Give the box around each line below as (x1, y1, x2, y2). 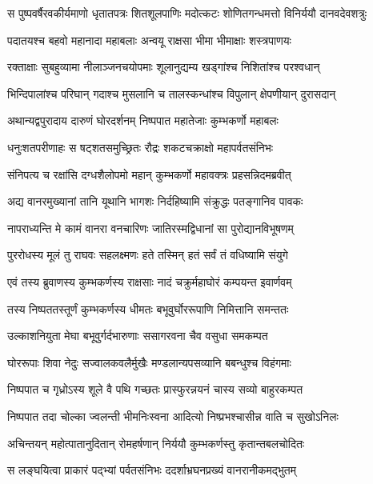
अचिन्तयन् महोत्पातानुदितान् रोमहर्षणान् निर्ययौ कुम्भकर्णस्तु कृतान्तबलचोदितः (7, 434, 305, 451)
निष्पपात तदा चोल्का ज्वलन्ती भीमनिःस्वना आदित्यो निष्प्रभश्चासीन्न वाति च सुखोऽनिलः (7, 407, 339, 424)
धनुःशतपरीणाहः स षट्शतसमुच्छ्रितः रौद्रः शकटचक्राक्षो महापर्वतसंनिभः (7, 138, 274, 155)
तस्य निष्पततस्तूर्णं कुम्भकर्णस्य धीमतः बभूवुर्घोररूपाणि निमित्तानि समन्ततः (7, 300, 289, 317)
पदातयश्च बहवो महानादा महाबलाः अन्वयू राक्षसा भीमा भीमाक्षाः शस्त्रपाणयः (7, 31, 291, 48)
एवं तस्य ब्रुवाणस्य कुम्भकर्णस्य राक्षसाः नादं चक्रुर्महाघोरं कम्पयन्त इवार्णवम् (7, 273, 292, 290)
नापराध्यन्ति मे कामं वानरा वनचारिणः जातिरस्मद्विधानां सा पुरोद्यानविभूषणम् (7, 219, 294, 236)
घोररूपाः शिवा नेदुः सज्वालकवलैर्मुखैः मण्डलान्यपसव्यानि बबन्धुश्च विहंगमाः (7, 354, 291, 370)
